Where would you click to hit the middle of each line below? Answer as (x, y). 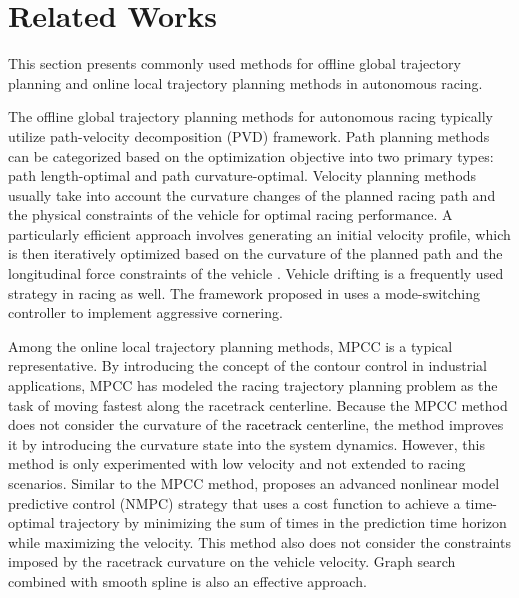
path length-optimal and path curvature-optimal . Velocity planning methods (242, 175)
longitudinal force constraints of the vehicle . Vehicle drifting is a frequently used (256, 273)
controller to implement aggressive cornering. (145, 312)
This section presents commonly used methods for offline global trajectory (234, 63)
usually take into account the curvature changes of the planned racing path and (252, 194)
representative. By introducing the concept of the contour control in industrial (247, 365)
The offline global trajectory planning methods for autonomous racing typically (250, 116)
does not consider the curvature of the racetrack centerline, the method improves (256, 424)
